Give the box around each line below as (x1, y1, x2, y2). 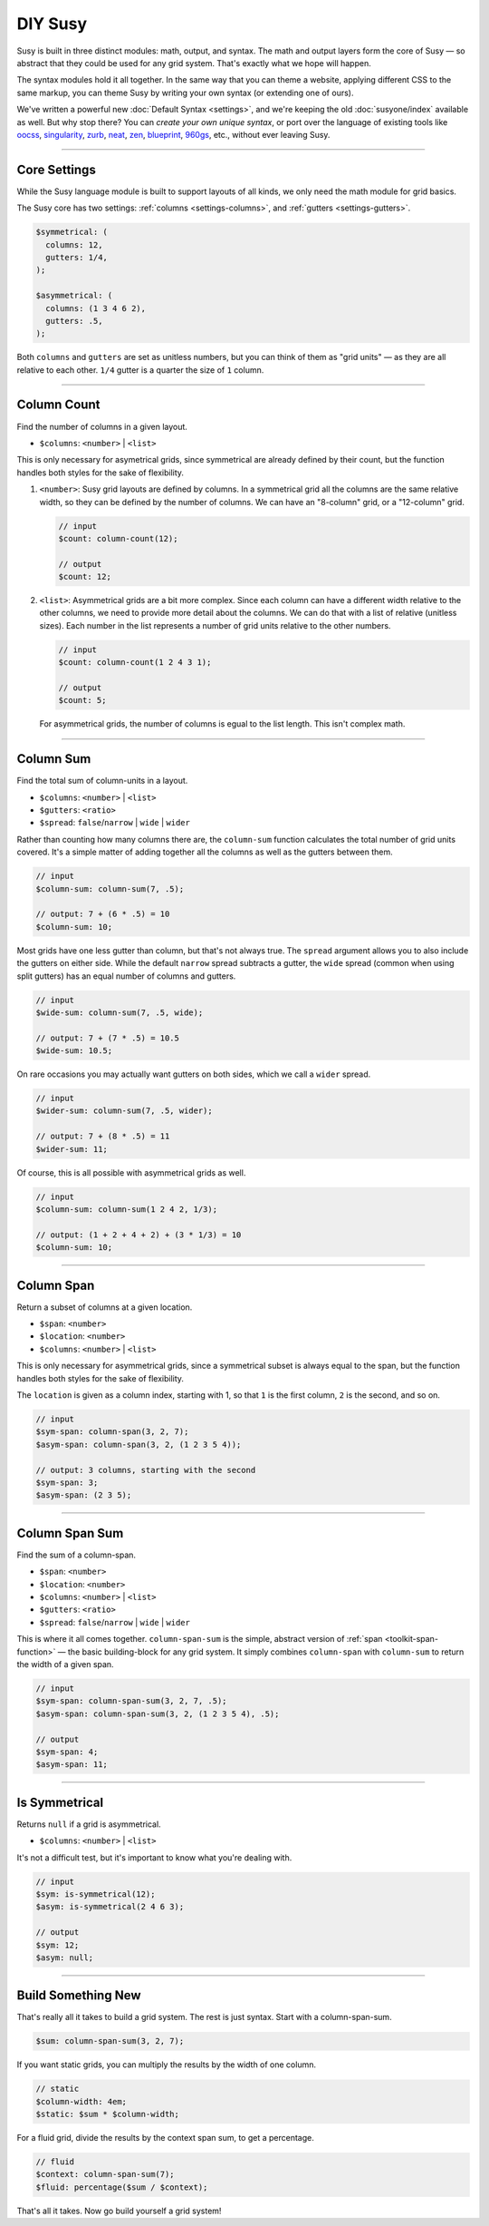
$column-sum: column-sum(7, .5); (35, 884, 185, 893)
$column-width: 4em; (35, 2096, 127, 2106)
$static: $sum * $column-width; (35, 2109, 180, 2120)
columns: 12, (45, 239, 103, 249)
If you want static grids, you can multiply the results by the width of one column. (16, 2059, 317, 2070)
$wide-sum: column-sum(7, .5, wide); (35, 1007, 204, 1018)
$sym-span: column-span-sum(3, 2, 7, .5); (35, 1696, 227, 1706)
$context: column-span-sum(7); (35, 2169, 176, 2180)
